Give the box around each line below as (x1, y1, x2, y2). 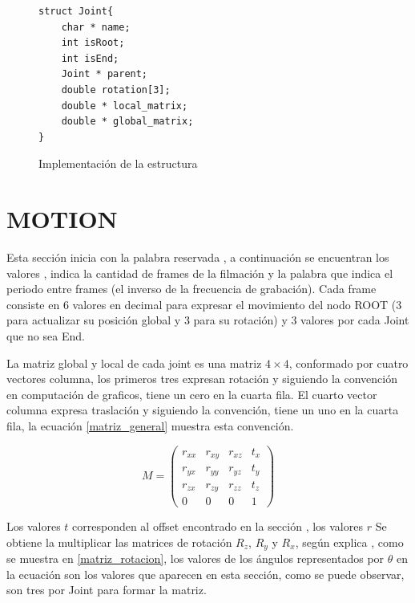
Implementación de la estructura (38, 155, 198, 172)
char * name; (61, 21, 131, 33)
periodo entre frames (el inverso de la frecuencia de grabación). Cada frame (6, 280, 377, 297)
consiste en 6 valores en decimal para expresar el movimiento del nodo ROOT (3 (6, 295, 402, 312)
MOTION (6, 202, 118, 235)
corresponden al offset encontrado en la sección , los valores (72, 518, 363, 535)
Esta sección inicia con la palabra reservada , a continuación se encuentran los (6, 249, 389, 266)
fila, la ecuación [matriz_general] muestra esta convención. (6, 418, 294, 434)
